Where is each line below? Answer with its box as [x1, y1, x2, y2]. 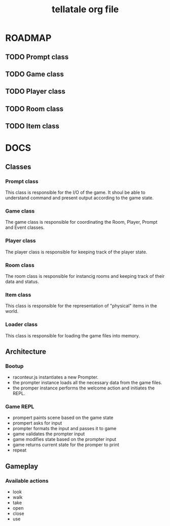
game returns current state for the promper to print [12, 442, 119, 448]
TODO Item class [5, 122, 59, 130]
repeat [12, 447, 27, 453]
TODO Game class [5, 70, 64, 78]
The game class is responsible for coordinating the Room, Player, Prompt [5, 219, 158, 225]
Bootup [5, 362, 24, 370]
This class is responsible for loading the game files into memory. [5, 332, 140, 338]
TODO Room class [5, 104, 64, 113]
